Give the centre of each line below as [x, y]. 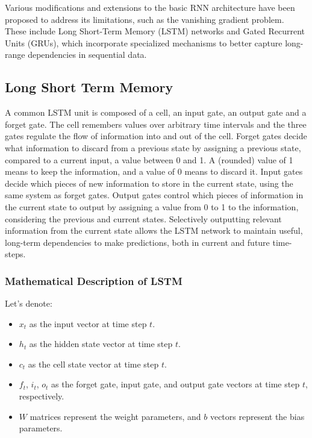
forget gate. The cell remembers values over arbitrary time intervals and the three [156, 124]
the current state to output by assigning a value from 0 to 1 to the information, [152, 206]
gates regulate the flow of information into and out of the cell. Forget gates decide [156, 136]
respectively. [42, 396]
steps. [15, 254]
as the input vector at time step [88, 323]
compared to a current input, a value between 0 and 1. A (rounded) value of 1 [149, 159]
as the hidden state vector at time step [101, 344]
